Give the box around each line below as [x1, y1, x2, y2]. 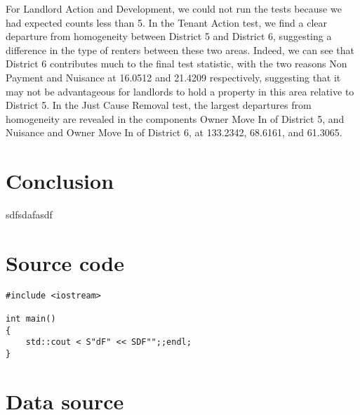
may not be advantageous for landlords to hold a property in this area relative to [6, 84, 354, 98]
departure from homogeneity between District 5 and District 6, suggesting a [6, 29, 332, 44]
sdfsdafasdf [6, 207, 53, 222]
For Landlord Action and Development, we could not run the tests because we [6, 1, 342, 15]
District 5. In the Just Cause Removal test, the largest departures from [6, 98, 312, 112]
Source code [6, 248, 124, 277]
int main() [6, 314, 56, 324]
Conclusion [6, 166, 114, 195]
